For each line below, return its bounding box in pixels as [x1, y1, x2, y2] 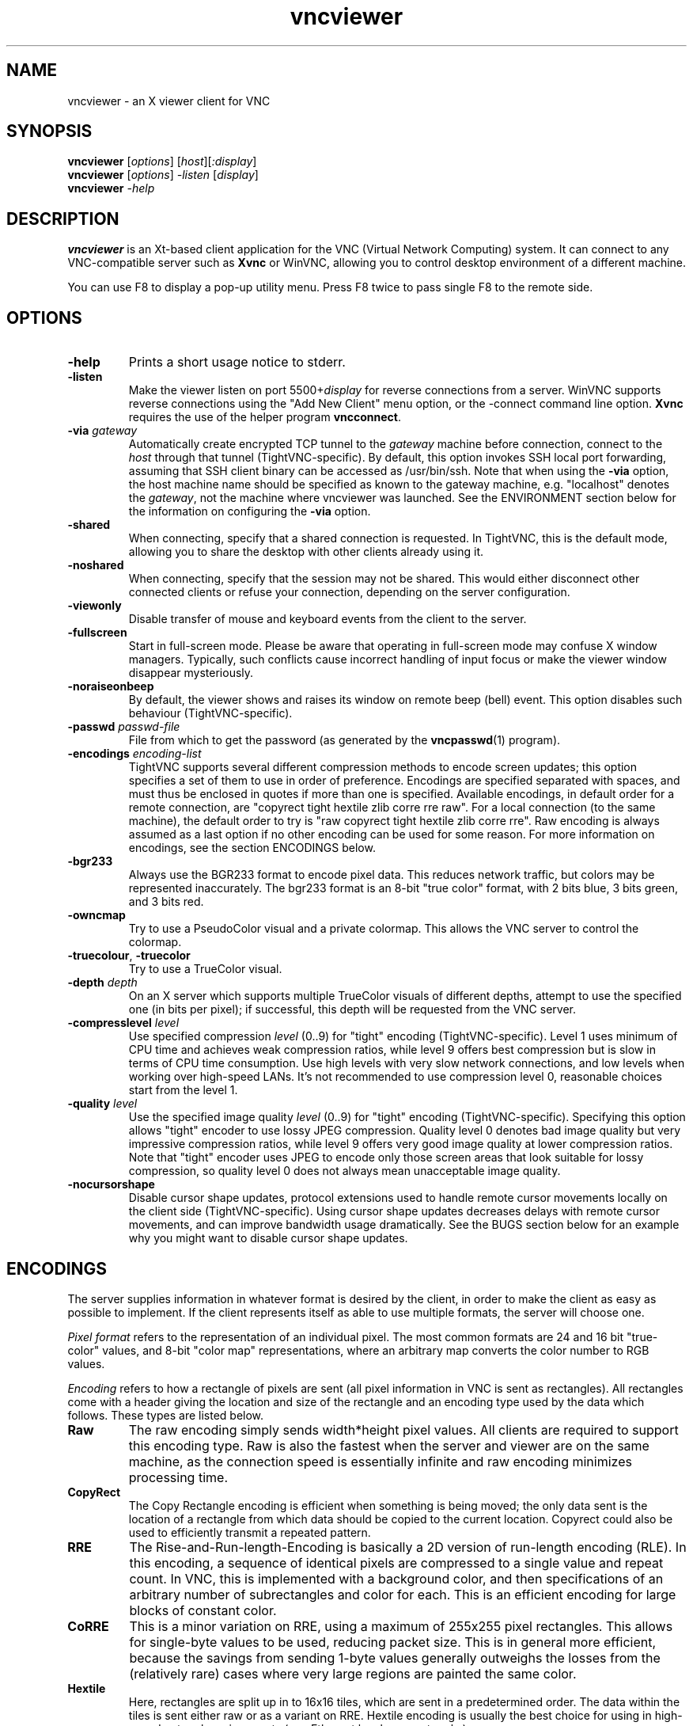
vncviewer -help [67, 181, 155, 196]
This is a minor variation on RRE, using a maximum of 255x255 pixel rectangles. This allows [129, 1618, 673, 1634]
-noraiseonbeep [67, 679, 154, 694]
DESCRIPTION [6, 208, 119, 229]
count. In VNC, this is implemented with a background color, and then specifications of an [129, 1570, 664, 1587]
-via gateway [67, 424, 138, 438]
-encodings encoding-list [67, 747, 202, 761]
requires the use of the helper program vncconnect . [128, 410, 402, 424]
